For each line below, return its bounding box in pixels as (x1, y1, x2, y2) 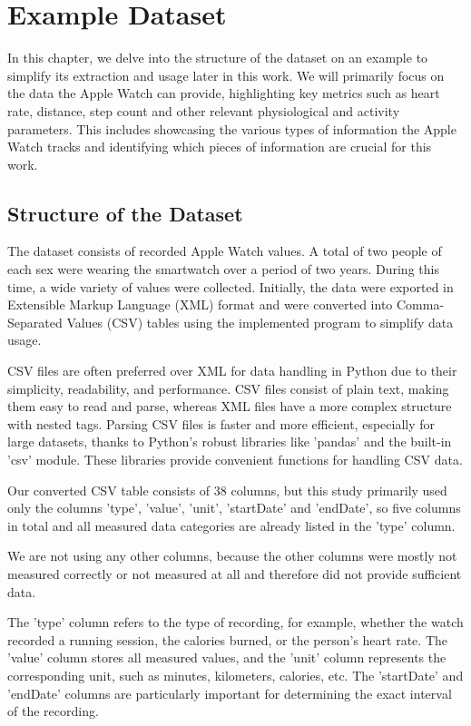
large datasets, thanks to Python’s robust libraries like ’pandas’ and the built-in (7, 432, 452, 451)
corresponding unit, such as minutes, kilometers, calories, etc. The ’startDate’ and (7, 665, 464, 684)
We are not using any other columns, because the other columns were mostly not (7, 546, 457, 565)
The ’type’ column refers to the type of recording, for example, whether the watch (7, 613, 464, 632)
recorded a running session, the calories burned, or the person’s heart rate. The (7, 630, 447, 649)
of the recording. (7, 701, 99, 721)
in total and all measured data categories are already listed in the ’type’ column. (7, 515, 456, 535)
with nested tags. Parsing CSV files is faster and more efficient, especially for (7, 414, 436, 433)
